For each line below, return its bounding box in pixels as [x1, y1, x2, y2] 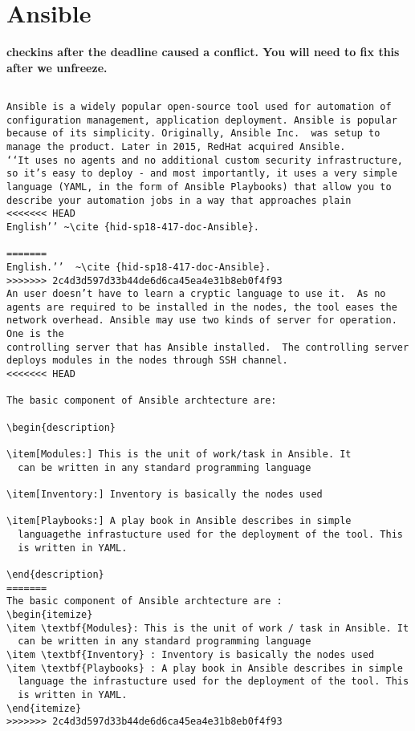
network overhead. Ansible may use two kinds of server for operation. [6, 315, 397, 327]
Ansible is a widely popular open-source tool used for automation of [6, 100, 392, 112]
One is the [6, 328, 64, 340]
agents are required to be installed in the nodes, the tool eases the [6, 301, 397, 313]
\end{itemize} [6, 702, 82, 714]
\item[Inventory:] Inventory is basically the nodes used [6, 489, 323, 500]
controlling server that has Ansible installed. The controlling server [6, 341, 409, 353]
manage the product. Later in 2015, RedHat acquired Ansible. [6, 140, 346, 152]
